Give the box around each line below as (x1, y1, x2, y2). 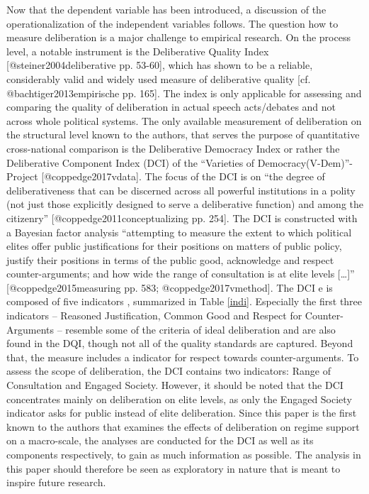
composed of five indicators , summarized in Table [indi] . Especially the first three (6, 294, 363, 309)
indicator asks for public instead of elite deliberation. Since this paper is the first (6, 405, 357, 420)
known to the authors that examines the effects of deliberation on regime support (6, 419, 360, 434)
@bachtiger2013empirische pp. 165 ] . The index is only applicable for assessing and (6, 85, 362, 100)
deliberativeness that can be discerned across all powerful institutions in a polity (6, 182, 356, 197)
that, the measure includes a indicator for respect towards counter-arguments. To (6, 349, 359, 364)
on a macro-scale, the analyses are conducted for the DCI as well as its (6, 433, 314, 448)
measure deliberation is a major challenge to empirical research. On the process (6, 30, 351, 45)
